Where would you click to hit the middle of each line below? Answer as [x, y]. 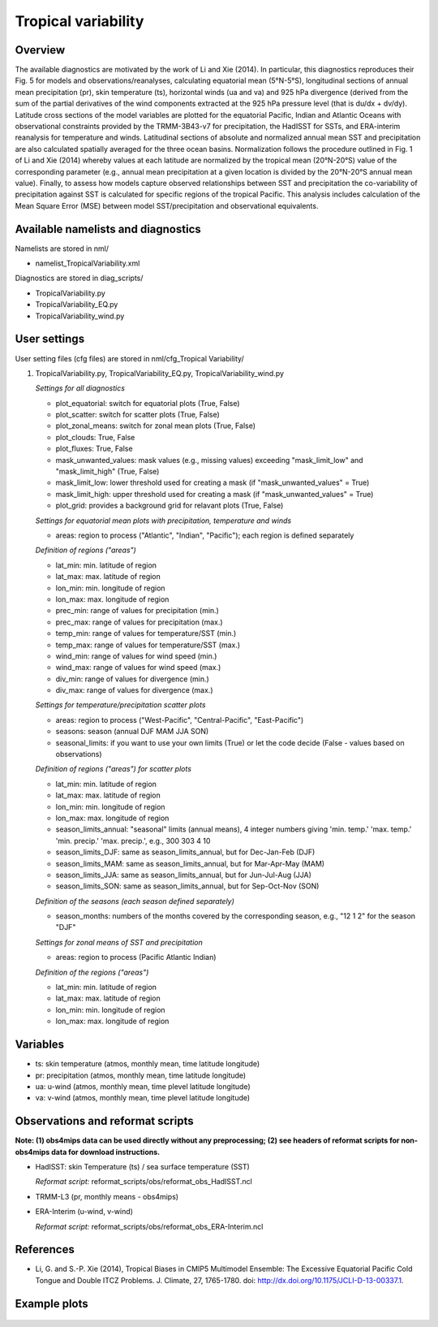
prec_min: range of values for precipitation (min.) [137, 611]
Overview [40, 50]
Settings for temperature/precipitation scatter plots [120, 705]
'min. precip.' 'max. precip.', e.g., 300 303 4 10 [133, 841]
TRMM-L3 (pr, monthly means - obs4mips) [107, 1196]
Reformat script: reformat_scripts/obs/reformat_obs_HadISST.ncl [144, 1182]
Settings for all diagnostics [80, 388]
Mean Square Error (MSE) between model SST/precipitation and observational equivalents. [167, 205]
